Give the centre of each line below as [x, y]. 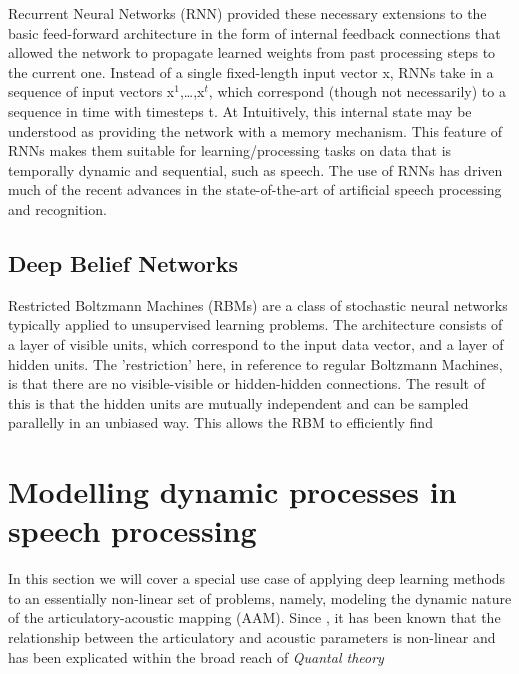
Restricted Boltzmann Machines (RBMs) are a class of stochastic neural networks [258, 304]
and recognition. [57, 208]
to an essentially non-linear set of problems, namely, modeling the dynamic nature [260, 597]
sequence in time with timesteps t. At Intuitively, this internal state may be [240, 110]
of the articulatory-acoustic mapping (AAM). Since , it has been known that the [254, 617]
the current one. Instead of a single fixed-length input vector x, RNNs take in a [251, 71]
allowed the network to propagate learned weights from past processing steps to [252, 52]
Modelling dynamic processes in [232, 491]
